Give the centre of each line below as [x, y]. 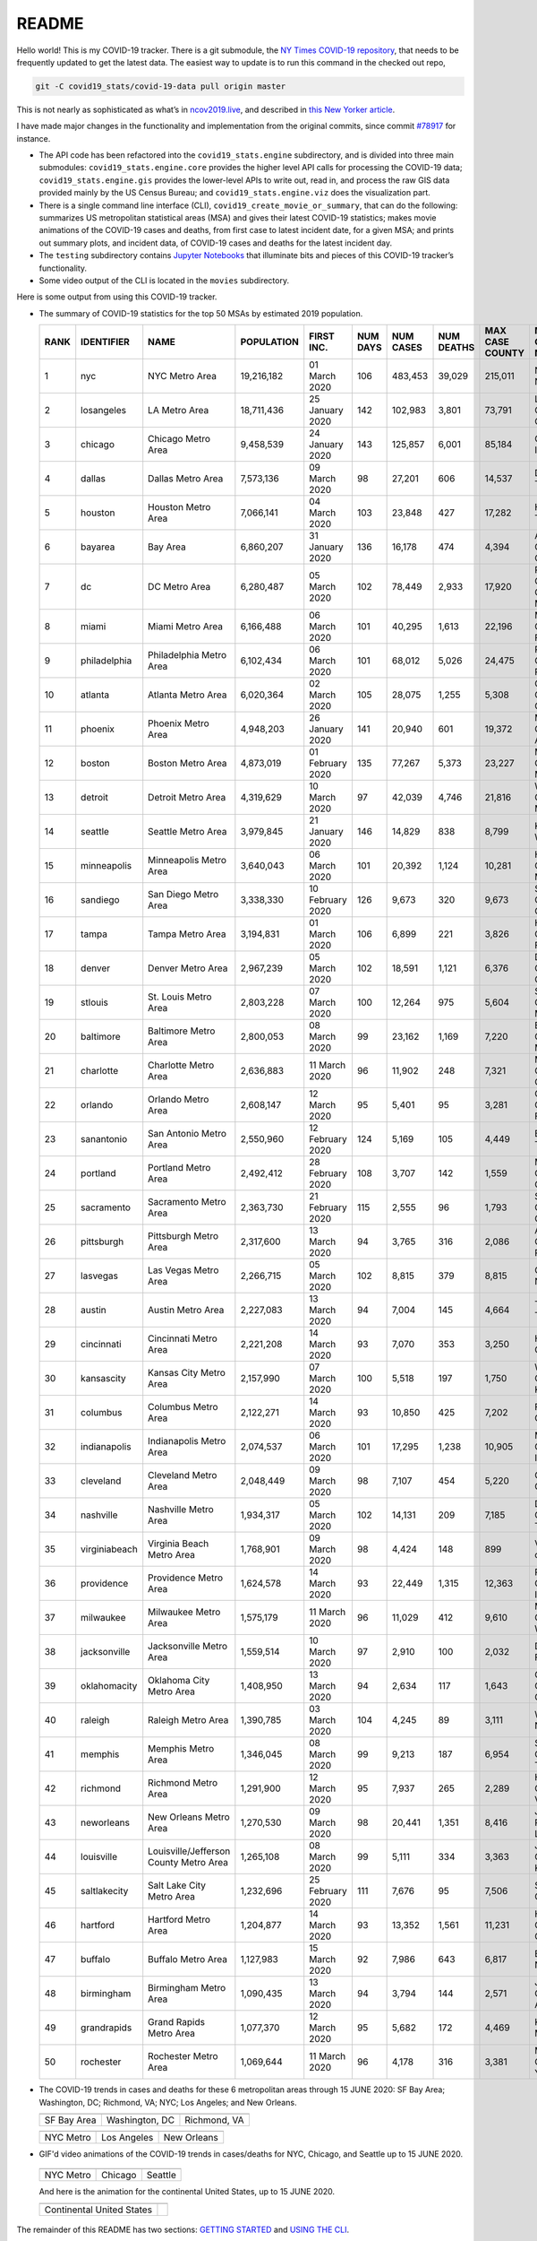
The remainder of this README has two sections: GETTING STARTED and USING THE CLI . [183, 2229]
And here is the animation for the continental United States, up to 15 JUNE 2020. [187, 2192]
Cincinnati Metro [183, 1338]
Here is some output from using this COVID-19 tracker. [117, 297]
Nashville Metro [181, 1510]
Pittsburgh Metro [183, 1236]
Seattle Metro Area [188, 832]
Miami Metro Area [186, 627]
